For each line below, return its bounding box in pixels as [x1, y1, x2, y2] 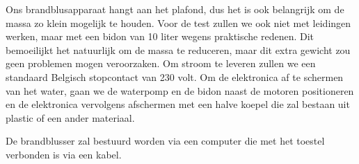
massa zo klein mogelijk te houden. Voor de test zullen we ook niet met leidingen [6, 15, 351, 30]
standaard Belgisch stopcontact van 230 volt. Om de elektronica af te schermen [6, 69, 344, 84]
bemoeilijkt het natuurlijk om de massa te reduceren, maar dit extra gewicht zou [6, 42, 351, 57]
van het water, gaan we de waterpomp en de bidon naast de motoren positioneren [6, 83, 354, 98]
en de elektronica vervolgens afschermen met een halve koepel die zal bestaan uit [6, 97, 350, 111]
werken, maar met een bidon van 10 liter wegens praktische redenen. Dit [6, 29, 314, 44]
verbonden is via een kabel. [6, 147, 122, 161]
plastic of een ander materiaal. [6, 110, 135, 125]
